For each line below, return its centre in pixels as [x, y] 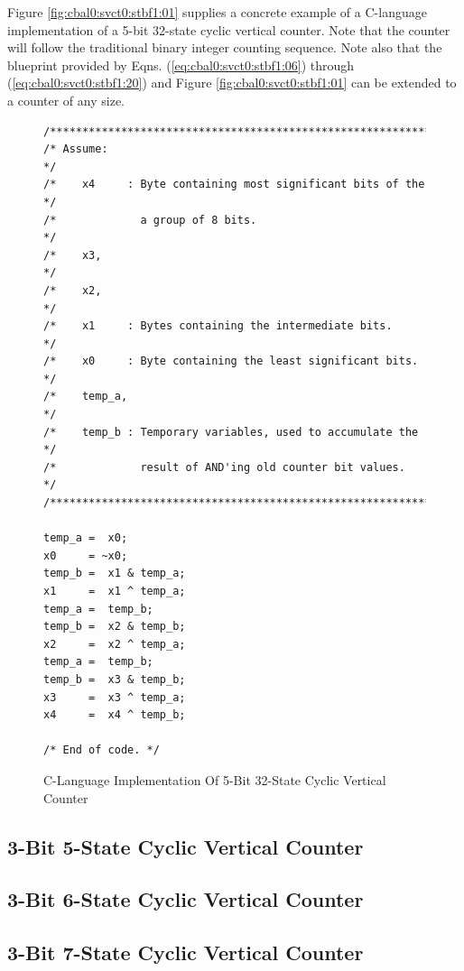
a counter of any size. [66, 100]
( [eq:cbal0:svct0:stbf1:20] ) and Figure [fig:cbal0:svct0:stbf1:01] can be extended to [232, 83]
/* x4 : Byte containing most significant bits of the [234, 185]
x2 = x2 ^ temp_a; [115, 644]
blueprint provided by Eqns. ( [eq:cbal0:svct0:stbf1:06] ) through [181, 65]
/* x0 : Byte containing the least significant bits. [231, 361]
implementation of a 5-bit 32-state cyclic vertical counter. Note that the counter [229, 29]
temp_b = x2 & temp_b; [115, 627]
